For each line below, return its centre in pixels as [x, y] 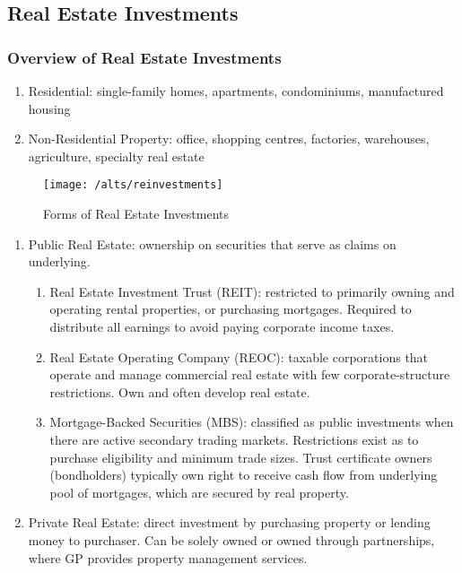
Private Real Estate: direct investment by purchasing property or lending [229, 522]
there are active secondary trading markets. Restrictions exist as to [234, 439]
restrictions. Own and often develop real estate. [180, 391]
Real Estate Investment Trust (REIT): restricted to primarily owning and [252, 291]
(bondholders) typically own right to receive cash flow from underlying [244, 475]
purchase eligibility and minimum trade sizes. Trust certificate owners [241, 457]
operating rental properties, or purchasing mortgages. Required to [231, 309]
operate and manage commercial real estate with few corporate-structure [250, 374]
